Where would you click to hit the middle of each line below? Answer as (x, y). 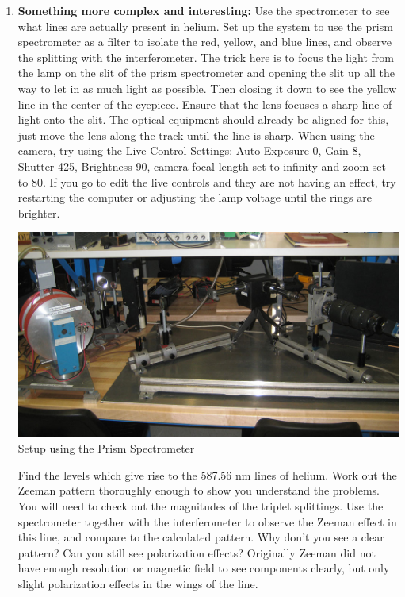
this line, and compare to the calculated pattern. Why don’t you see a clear (201, 537)
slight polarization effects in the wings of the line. (138, 583)
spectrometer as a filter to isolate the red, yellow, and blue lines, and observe (204, 42)
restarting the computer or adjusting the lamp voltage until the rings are (195, 197)
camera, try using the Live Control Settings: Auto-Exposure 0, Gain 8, (189, 150)
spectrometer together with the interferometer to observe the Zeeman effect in (207, 521)
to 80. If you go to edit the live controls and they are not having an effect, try (207, 181)
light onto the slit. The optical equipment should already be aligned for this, (203, 119)
